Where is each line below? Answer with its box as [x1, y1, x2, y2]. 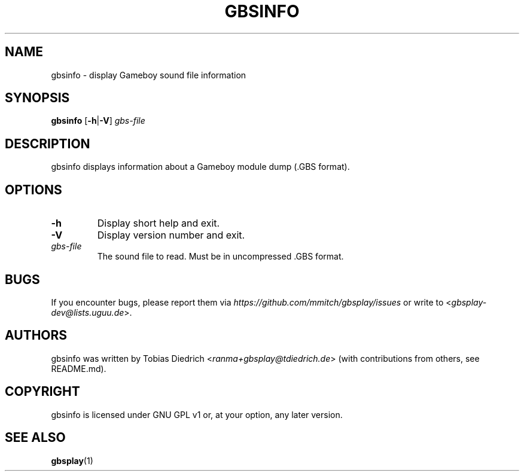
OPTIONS [5, 182, 62, 197]
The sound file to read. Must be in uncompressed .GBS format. [97, 251, 344, 262]
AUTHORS [5, 328, 68, 343]
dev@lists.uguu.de [51, 307, 124, 318]
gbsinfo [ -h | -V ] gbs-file [51, 115, 145, 126]
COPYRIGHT [5, 384, 80, 399]
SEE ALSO [5, 430, 66, 446]
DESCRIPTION [5, 136, 90, 151]
